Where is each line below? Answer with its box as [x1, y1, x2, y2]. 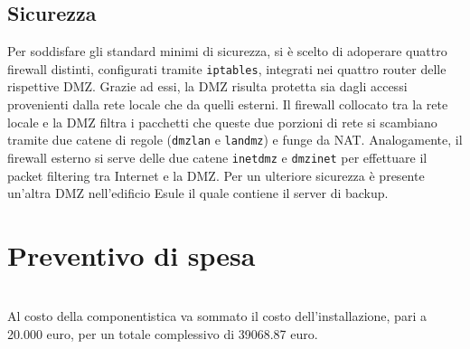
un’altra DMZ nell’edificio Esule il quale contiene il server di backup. [7, 184, 389, 203]
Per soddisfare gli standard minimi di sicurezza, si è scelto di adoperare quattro [7, 42, 447, 61]
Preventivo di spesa [7, 236, 256, 273]
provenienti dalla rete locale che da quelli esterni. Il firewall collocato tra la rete [7, 95, 448, 114]
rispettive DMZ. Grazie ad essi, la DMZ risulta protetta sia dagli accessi [7, 77, 408, 96]
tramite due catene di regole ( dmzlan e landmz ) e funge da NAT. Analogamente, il [7, 130, 463, 149]
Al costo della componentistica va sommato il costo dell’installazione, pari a [7, 307, 427, 325]
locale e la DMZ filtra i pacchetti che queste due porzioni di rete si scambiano [7, 112, 437, 131]
